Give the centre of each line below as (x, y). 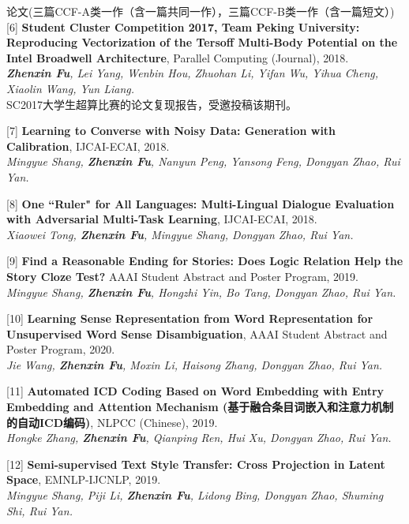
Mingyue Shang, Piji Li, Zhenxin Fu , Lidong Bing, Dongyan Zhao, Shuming (195, 495)
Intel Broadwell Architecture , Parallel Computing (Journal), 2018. (178, 57)
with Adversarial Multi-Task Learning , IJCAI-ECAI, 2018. (162, 219)
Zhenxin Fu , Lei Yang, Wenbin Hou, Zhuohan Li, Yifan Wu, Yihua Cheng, (193, 73)
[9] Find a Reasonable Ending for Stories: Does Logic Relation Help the (205, 261)
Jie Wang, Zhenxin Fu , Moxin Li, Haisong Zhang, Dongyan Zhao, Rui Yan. (195, 364)
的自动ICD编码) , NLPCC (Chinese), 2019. (112, 422)
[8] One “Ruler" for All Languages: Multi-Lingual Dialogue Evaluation (201, 203)
